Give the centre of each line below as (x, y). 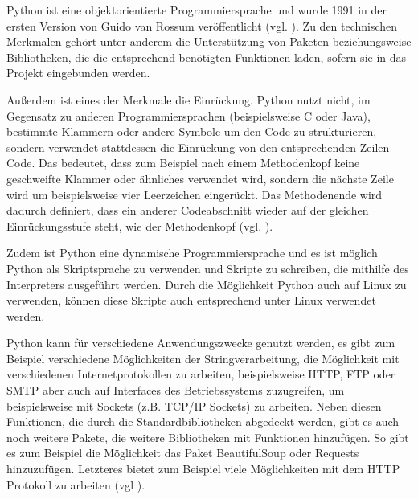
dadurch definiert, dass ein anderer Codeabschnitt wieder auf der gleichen (188, 210)
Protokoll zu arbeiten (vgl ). (76, 484)
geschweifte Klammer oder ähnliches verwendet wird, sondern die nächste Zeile (200, 178)
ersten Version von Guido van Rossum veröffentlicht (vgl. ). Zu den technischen (202, 25)
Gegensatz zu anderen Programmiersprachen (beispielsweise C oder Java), (189, 115)
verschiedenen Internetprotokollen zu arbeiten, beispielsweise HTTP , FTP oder (201, 374)
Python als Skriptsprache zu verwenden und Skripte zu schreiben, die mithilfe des (208, 268)
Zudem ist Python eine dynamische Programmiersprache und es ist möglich (192, 253)
